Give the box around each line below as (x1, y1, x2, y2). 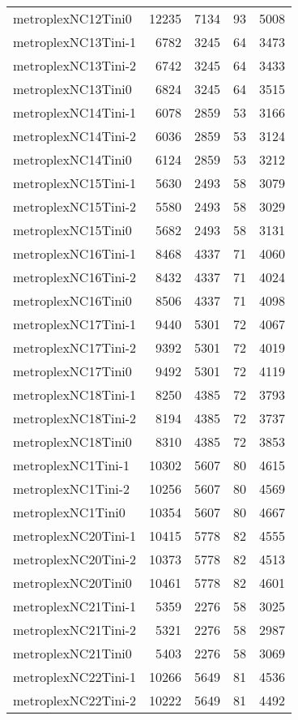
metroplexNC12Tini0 (13, 9, 132, 28)
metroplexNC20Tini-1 (13, 526, 137, 545)
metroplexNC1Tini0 (13, 503, 126, 521)
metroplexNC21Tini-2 (13, 620, 137, 639)
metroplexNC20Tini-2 (13, 550, 137, 568)
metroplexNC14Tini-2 (13, 126, 137, 145)
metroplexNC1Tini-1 (13, 456, 130, 474)
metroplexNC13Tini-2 (13, 56, 137, 75)
